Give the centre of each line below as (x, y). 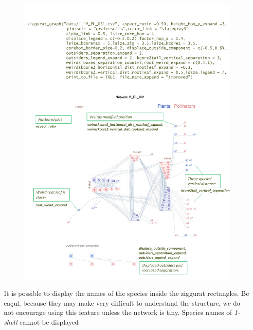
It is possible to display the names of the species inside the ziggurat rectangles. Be (126, 293)
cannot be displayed (49, 321)
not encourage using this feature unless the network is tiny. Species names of (118, 312)
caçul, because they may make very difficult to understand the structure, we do (122, 302)
